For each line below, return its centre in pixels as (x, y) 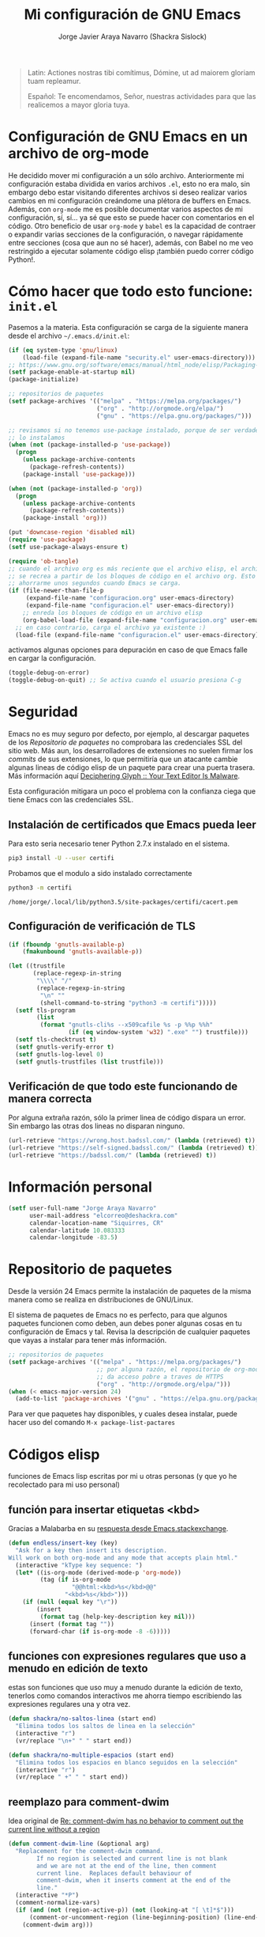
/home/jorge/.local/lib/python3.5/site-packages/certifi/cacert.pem (123, 902)
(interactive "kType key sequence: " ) (79, 1565)
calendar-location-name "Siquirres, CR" (96, 1223)
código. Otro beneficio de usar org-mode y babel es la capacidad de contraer (132, 226)
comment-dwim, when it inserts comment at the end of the (134, 1881)
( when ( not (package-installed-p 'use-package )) (90, 445)
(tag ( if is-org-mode (75, 1580)
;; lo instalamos (37, 438)
